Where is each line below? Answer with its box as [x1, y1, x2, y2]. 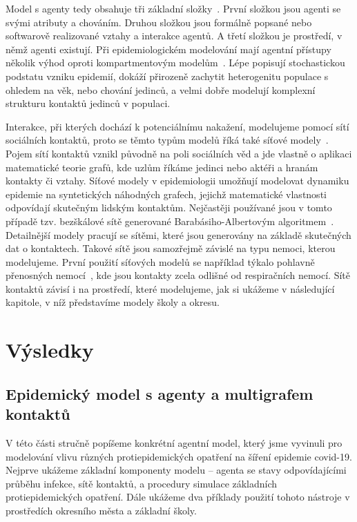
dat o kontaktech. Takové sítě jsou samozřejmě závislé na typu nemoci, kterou [6, 241, 336, 255]
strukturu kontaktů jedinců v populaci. [6, 96, 171, 110]
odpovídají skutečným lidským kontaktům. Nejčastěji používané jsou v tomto [6, 200, 332, 215]
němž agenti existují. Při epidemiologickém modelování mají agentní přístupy [6, 41, 331, 56]
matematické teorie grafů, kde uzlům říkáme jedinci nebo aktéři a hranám [6, 159, 318, 174]
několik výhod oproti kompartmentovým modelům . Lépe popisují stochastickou [6, 55, 345, 70]
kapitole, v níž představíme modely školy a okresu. [6, 295, 220, 309]
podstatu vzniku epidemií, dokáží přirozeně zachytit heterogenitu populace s [6, 68, 329, 83]
